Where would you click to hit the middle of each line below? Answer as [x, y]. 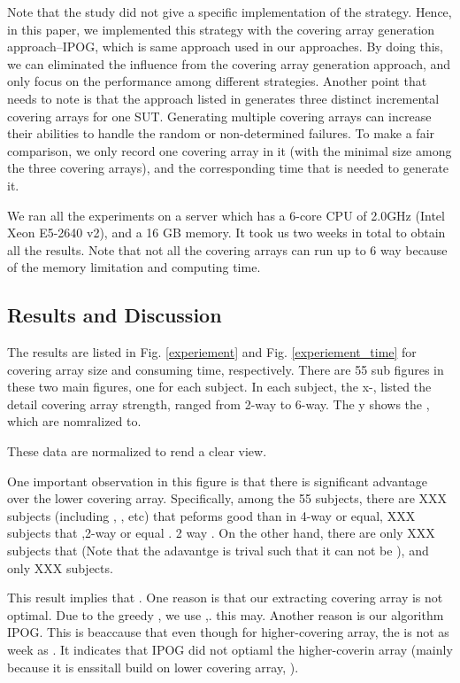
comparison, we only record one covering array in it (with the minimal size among [230, 150]
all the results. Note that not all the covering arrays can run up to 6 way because [227, 249]
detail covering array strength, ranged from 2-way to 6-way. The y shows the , [218, 404]
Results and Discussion [115, 315]
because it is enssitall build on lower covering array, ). [153, 667]
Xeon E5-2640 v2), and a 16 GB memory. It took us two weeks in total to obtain [226, 233]
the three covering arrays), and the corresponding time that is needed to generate [228, 168]
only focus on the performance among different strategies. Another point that [217, 81]
